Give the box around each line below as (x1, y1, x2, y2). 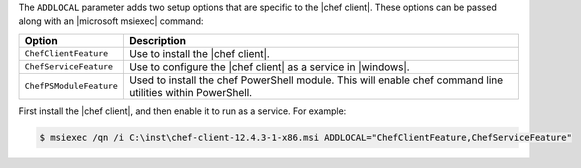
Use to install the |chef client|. (128, 46, 270, 60)
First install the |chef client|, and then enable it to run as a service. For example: (18, 105, 347, 117)
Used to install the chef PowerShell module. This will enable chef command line (128, 73, 504, 87)
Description (128, 33, 187, 47)
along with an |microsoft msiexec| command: (18, 15, 204, 27)
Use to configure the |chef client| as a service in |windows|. (128, 60, 410, 74)
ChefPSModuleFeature (24, 81, 119, 92)
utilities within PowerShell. (128, 85, 253, 99)
